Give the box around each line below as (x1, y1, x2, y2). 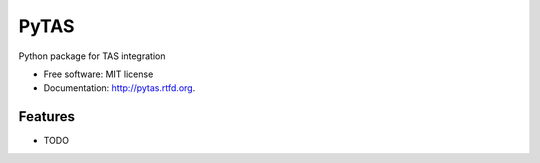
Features (18, 108, 75, 125)
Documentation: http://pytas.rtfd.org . (43, 82, 196, 94)
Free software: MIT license (43, 68, 154, 80)
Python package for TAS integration (18, 50, 166, 62)
